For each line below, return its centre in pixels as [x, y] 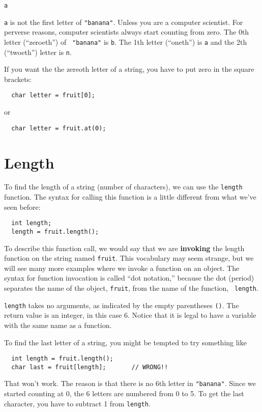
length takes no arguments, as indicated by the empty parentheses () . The [122, 305]
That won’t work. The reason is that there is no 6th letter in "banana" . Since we [130, 383]
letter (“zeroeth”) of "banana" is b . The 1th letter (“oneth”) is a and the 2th [126, 42]
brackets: [18, 79]
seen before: [22, 207]
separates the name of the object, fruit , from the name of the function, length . [131, 288]
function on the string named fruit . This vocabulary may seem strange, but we [129, 258]
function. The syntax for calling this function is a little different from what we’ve [130, 197]
